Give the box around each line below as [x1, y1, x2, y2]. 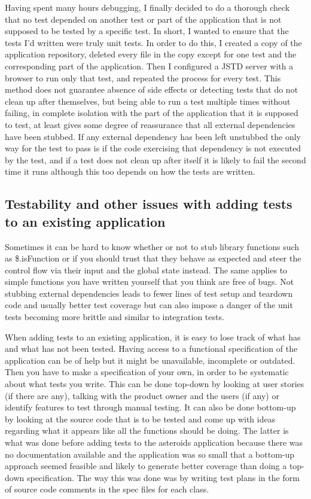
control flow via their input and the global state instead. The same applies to [5, 263, 288, 276]
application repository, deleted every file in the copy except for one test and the [5, 48, 297, 60]
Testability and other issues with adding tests [5, 194, 292, 213]
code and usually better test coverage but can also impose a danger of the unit [5, 299, 293, 311]
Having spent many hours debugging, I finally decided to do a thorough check [5, 1, 290, 13]
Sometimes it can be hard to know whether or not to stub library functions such [5, 240, 300, 252]
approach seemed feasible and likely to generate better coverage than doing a [5, 460, 287, 472]
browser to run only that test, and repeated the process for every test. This [5, 71, 281, 84]
